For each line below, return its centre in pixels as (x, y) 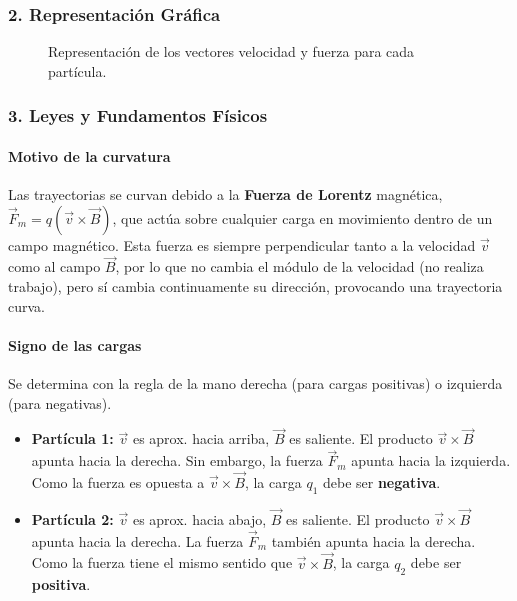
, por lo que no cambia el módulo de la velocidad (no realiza (299, 266)
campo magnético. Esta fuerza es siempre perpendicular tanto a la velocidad (242, 244)
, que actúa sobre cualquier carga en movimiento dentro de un (302, 217)
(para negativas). (60, 402)
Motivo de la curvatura (89, 155)
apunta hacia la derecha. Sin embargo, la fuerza (177, 460)
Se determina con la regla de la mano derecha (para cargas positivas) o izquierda (255, 383)
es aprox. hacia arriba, (201, 438)
